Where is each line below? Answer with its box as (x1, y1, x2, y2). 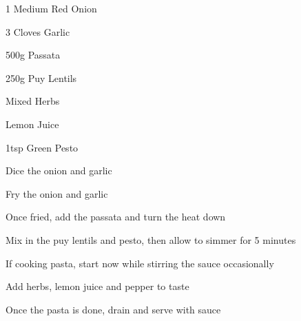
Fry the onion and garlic (6, 186, 108, 200)
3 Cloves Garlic (6, 24, 70, 39)
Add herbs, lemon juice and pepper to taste (6, 279, 189, 293)
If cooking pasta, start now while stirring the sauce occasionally (6, 256, 274, 270)
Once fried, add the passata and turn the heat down (6, 209, 226, 224)
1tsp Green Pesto (6, 140, 79, 154)
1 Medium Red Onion (6, 1, 97, 15)
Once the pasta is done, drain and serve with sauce (6, 302, 221, 316)
